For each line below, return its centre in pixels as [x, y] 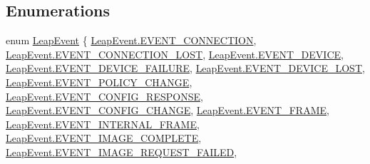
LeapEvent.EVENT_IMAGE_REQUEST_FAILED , [122, 152]
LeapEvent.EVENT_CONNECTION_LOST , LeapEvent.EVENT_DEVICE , [175, 54]
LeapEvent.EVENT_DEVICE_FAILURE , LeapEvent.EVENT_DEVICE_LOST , [185, 68]
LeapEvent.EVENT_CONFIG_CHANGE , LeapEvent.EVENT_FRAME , [168, 110]
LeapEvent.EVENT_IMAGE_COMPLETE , [104, 138]
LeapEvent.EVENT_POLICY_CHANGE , [99, 82]
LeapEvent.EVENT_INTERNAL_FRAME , [103, 124]
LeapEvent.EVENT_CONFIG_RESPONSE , [104, 96]
